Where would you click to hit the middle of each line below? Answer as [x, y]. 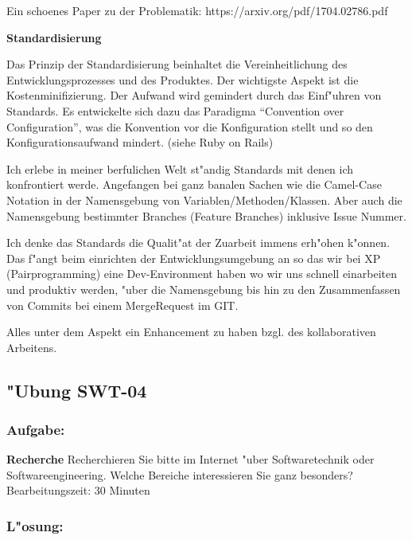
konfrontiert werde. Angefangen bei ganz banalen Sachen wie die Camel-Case [194, 184]
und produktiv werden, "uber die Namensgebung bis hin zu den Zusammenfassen [204, 289]
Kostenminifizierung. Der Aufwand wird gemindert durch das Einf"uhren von [194, 95]
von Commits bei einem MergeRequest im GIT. [122, 305]
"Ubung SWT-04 [77, 390]
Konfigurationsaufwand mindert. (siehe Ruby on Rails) [140, 142]
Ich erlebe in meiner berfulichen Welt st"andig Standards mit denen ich [180, 168]
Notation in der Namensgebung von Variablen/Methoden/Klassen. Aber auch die [204, 200]
